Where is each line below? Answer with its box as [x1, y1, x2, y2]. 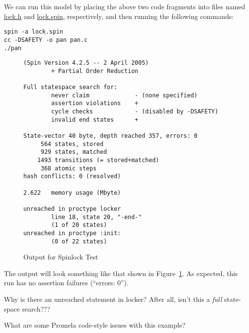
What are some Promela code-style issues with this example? [4, 320, 186, 330]
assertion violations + [51, 100, 139, 107]
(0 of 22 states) [51, 238, 107, 245]
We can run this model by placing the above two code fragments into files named [4, 1, 246, 11]
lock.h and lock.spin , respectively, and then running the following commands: [4, 11, 234, 21]
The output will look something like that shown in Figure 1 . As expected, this [4, 268, 238, 278]
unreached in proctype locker [23, 205, 121, 212]
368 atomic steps [40, 165, 97, 172]
